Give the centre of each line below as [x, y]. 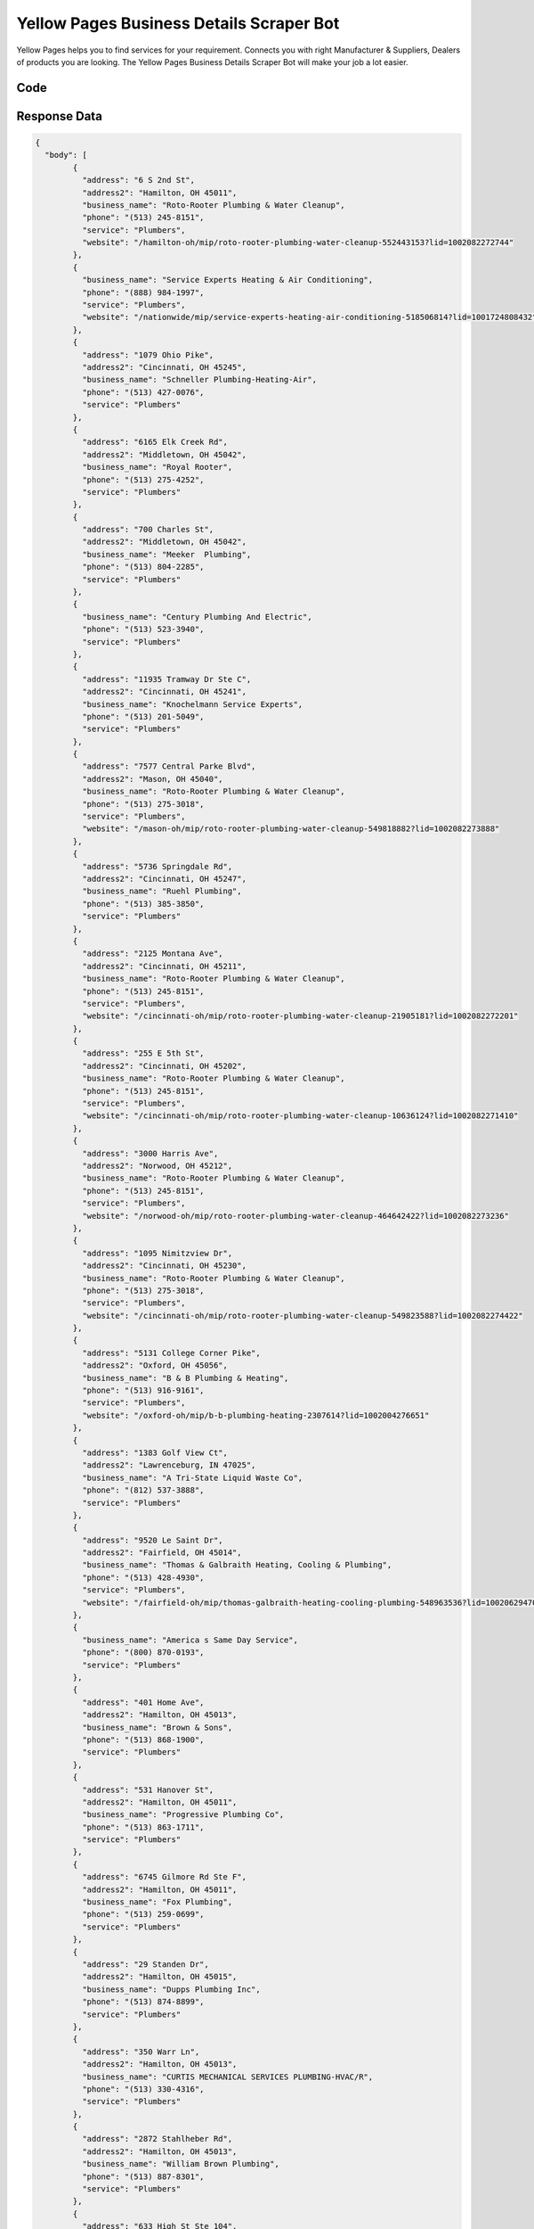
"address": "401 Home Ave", [143, 1702]
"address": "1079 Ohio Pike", [147, 355]
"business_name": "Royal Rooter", [157, 467]
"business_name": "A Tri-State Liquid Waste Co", [192, 1477]
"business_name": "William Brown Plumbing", [180, 2164]
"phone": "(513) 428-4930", [143, 1577]
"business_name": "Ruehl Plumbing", [162, 891]
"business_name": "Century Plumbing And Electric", [197, 617]
